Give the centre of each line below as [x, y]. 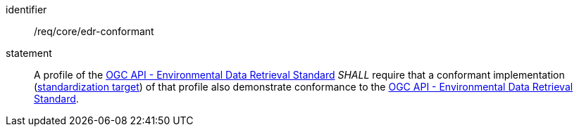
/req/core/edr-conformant [94, 31]
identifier [26, 9]
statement [29, 53]
